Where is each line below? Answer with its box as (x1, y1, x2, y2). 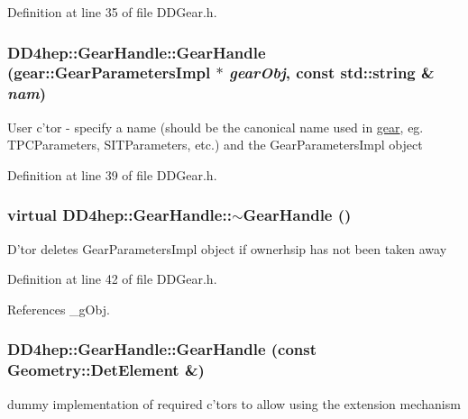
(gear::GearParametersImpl (7, 61, 211, 84)
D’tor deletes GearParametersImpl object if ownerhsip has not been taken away (7, 239, 447, 258)
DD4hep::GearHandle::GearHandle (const (7, 338, 317, 360)
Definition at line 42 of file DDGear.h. (7, 269, 217, 288)
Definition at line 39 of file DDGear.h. (7, 165, 217, 184)
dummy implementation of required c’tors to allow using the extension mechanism (7, 394, 461, 413)
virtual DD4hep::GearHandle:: (7, 204, 232, 226)
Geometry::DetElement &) (7, 359, 205, 381)
